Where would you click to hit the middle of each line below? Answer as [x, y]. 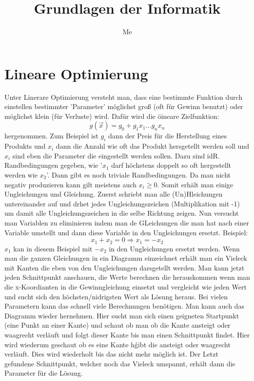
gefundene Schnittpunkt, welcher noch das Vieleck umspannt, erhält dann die [120, 363]
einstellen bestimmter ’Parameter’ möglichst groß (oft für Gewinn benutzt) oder [124, 106]
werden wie [21, 175]
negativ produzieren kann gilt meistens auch [70, 184]
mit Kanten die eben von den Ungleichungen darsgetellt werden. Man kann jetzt [125, 267]
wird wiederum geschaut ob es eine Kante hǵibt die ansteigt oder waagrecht [117, 344]
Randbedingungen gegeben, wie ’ [53, 165]
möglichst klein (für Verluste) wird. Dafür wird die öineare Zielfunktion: [112, 116]
